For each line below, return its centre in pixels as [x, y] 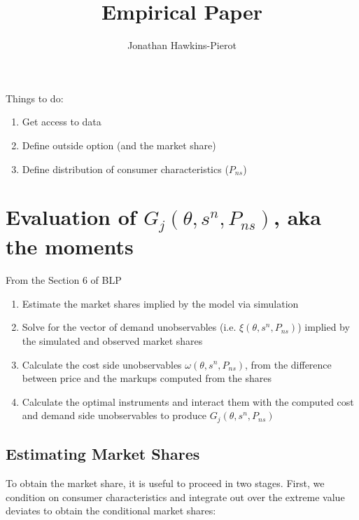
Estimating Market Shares [103, 454]
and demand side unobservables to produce [114, 415]
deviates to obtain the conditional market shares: [111, 511]
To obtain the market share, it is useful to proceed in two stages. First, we [165, 483]
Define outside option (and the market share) [119, 145]
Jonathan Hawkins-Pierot [182, 45]
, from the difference [288, 364]
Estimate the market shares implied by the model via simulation [160, 303]
